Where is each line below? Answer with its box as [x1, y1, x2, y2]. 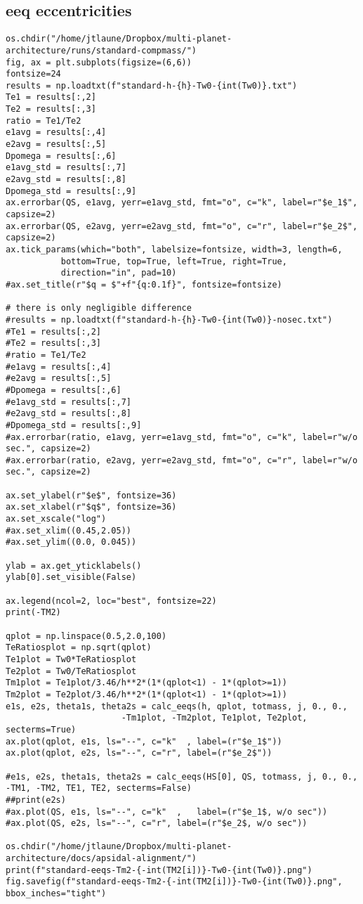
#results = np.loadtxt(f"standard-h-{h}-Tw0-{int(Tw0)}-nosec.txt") [6, 314, 333, 325]
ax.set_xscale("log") [6, 514, 107, 524]
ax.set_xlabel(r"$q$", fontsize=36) [6, 502, 177, 512]
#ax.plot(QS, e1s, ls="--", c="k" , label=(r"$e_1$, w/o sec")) [6, 806, 328, 817]
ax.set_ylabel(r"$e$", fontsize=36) [6, 490, 177, 501]
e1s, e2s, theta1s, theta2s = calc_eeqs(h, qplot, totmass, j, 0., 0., [6, 701, 348, 711]
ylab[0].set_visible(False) [6, 572, 137, 583]
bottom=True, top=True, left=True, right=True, [60, 256, 287, 266]
